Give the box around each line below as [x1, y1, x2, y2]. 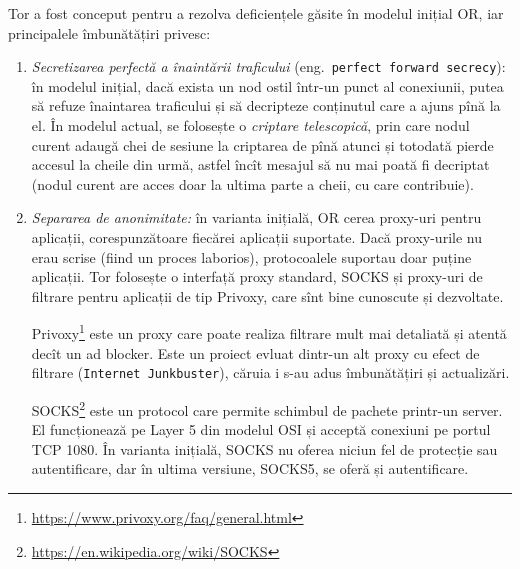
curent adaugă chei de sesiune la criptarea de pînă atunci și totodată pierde [31, 134, 494, 155]
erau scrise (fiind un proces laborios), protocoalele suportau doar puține [31, 246, 472, 267]
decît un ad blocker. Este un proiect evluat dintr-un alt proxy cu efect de [31, 342, 480, 363]
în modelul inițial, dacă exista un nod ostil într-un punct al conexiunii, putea [31, 75, 504, 96]
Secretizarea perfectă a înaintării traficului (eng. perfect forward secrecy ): [31, 56, 506, 77]
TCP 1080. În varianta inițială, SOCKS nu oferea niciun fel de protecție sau [31, 438, 498, 459]
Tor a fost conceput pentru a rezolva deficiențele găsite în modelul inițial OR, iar [8, 3, 504, 23]
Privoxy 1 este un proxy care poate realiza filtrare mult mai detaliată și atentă [31, 320, 507, 344]
